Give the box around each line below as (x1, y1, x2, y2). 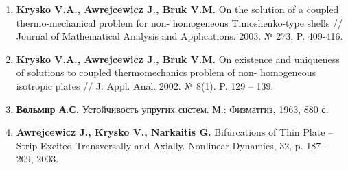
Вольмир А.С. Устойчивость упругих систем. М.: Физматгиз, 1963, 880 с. (16, 101, 329, 116)
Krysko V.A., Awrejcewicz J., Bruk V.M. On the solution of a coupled (16, 2, 339, 16)
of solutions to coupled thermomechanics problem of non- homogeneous (16, 65, 316, 80)
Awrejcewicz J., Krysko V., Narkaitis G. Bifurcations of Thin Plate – (16, 125, 334, 139)
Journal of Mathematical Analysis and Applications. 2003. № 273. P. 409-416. (16, 29, 343, 43)
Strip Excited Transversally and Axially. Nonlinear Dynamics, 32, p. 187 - (16, 138, 327, 152)
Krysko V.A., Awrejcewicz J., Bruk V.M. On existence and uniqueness (16, 51, 340, 66)
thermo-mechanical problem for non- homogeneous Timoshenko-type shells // (16, 15, 343, 29)
